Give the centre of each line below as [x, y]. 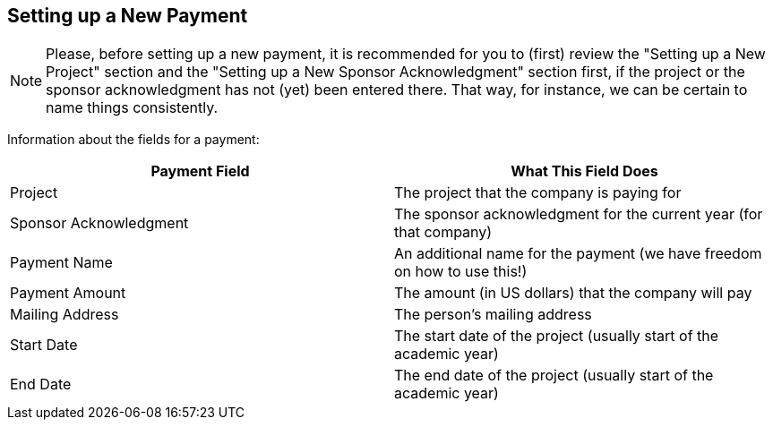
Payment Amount [68, 293]
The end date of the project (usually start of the [554, 376]
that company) [443, 232]
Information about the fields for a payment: [133, 140]
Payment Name [61, 263]
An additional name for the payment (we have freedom [578, 254]
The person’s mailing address [493, 315]
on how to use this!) [461, 272]
